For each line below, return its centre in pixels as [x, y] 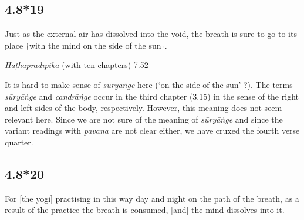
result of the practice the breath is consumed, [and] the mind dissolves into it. [145, 210]
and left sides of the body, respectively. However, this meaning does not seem [143, 108]
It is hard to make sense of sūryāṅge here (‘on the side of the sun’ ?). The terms [149, 84]
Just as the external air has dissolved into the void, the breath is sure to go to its [151, 34]
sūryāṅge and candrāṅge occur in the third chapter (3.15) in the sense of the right [152, 96]
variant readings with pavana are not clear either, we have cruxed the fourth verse [152, 131]
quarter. [19, 142]
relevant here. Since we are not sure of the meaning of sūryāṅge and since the [144, 119]
